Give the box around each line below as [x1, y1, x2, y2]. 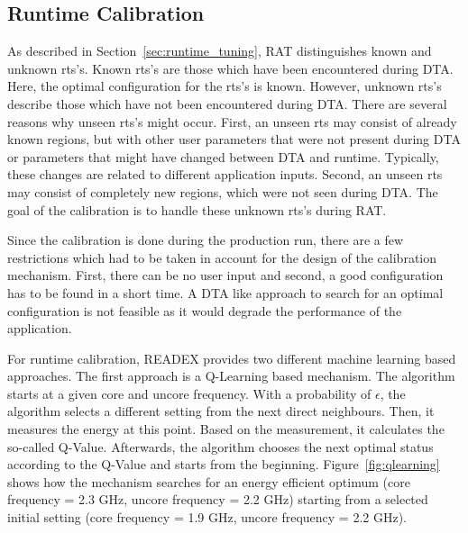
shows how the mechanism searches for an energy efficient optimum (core [7, 472, 410, 491]
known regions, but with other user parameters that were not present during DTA [7, 130, 461, 149]
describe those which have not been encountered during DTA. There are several [7, 94, 447, 113]
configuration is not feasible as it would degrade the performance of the [7, 301, 402, 320]
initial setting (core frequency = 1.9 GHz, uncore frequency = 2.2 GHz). [7, 508, 407, 527]
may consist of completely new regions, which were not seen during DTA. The [7, 182, 438, 201]
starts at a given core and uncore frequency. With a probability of [7, 384, 372, 402]
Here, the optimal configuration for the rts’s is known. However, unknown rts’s [7, 77, 442, 95]
